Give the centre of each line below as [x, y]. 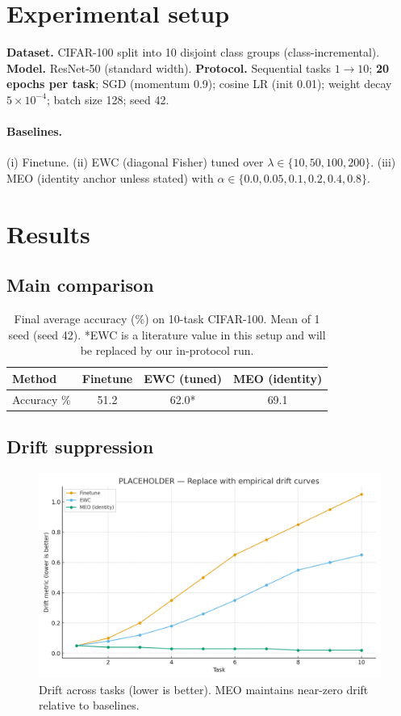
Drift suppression [80, 446]
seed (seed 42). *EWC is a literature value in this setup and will [167, 334]
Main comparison [80, 285]
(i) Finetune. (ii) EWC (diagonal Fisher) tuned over [135, 162]
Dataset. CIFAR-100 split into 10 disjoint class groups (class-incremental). [193, 52]
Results [48, 233]
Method [35, 378]
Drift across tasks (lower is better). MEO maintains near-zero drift [204, 689]
